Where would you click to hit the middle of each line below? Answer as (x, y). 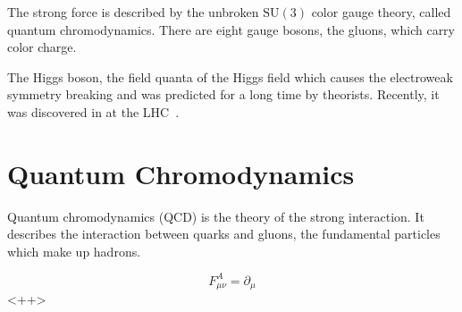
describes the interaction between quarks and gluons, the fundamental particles (224, 234)
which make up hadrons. (74, 251)
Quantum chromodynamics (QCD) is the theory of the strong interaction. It (216, 216)
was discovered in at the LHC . (93, 111)
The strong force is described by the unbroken (133, 12)
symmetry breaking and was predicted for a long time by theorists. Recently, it (223, 94)
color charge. (42, 47)
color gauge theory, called (381, 12)
